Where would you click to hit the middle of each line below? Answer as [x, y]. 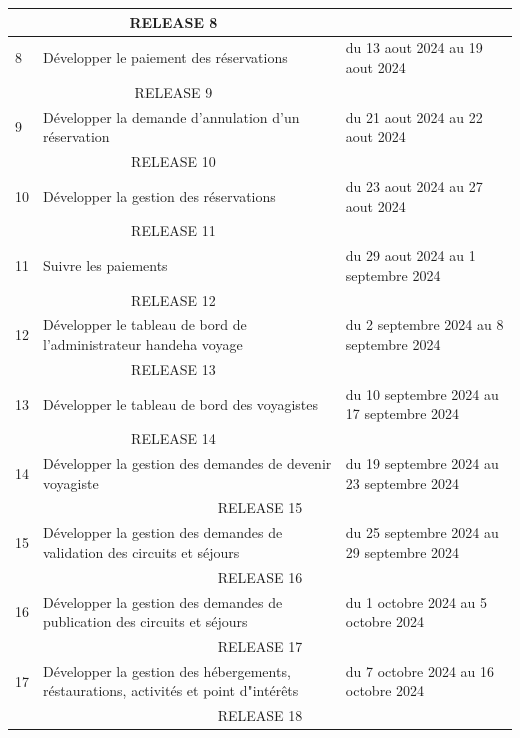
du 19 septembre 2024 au [422, 463]
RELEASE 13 [173, 368]
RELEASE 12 [173, 299]
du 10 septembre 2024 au [422, 393]
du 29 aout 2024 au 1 [410, 255]
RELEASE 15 [260, 507]
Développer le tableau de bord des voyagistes [181, 403]
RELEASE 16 [260, 576]
